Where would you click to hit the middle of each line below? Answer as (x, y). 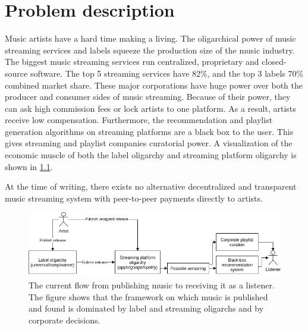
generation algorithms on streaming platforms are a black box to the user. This (149, 131)
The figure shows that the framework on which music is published (148, 296)
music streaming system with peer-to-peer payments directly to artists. (134, 198)
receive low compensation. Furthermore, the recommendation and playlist (139, 120)
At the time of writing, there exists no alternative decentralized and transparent (151, 186)
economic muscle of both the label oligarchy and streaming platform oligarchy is (151, 155)
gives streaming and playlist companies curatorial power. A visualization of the (149, 143)
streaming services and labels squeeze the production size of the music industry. (150, 50)
